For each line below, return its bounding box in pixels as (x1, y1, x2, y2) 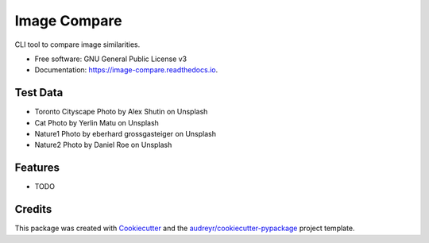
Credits (14, 202, 52, 216)
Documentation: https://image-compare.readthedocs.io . (34, 65, 218, 75)
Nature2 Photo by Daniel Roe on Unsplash (34, 140, 172, 150)
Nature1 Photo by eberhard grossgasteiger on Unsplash (34, 129, 216, 139)
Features (14, 161, 60, 175)
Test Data (14, 86, 64, 99)
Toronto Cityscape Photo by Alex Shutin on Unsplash (34, 107, 208, 117)
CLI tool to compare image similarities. (14, 40, 141, 49)
